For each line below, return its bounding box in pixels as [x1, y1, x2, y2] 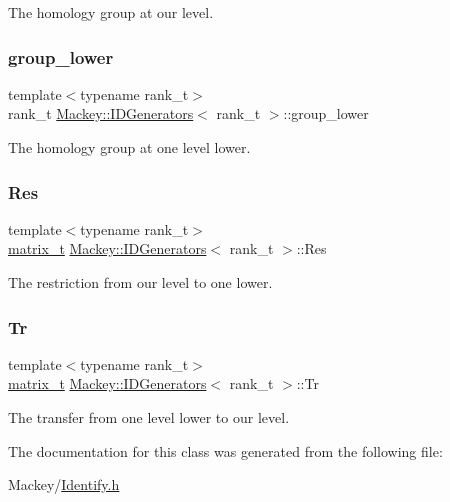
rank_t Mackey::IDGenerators [8, 103, 194, 124]
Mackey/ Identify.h [8, 474, 120, 495]
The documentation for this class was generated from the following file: [8, 440, 443, 461]
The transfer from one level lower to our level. [8, 407, 290, 427]
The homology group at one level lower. [8, 137, 251, 157]
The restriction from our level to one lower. [8, 272, 273, 292]
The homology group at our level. [8, 2, 214, 22]
